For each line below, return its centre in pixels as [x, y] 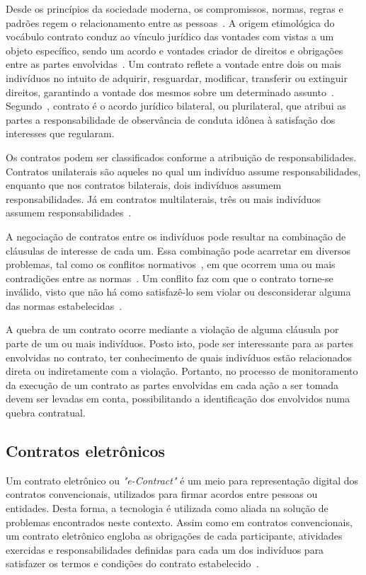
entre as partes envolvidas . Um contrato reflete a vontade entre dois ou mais [173, 64]
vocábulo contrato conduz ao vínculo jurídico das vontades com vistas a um [170, 36]
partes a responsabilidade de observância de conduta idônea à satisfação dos [171, 119]
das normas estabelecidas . [64, 305]
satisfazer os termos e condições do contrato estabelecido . [132, 563]
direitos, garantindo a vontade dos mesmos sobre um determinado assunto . [170, 92]
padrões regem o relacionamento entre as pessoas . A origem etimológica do [170, 22]
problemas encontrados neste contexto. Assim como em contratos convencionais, [179, 522]
